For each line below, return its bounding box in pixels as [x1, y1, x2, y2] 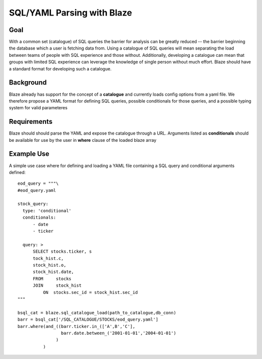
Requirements [9, 118, 53, 126]
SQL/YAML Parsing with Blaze [9, 7, 132, 18]
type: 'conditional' [22, 208, 72, 213]
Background [9, 78, 47, 87]
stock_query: [17, 201, 49, 206]
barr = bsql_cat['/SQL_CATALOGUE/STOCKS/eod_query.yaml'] [17, 317, 159, 323]
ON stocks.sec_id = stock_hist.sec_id [43, 290, 138, 295]
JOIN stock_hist [33, 283, 82, 289]
